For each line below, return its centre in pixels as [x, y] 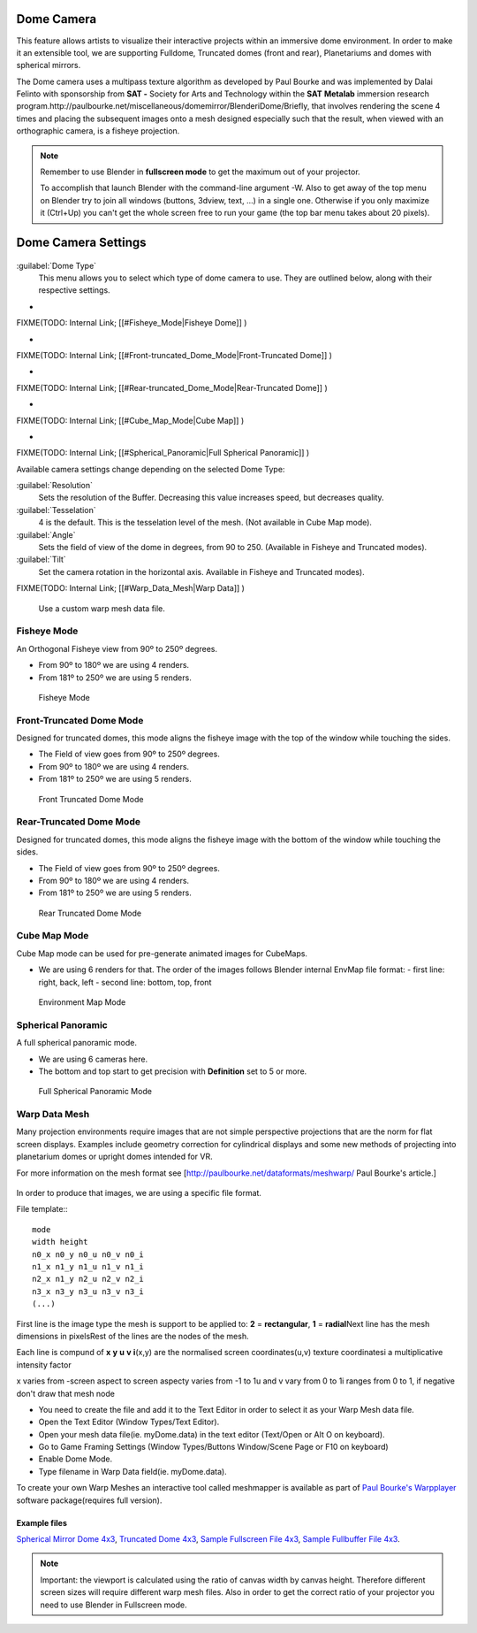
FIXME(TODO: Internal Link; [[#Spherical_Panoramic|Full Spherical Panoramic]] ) [163, 453]
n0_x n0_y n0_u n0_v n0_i [88, 1254]
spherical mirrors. [49, 65]
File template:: [42, 1209]
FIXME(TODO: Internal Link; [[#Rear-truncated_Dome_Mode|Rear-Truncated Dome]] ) [172, 387]
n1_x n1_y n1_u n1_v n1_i [88, 1266]
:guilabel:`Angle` [46, 534]
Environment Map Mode [82, 1002]
